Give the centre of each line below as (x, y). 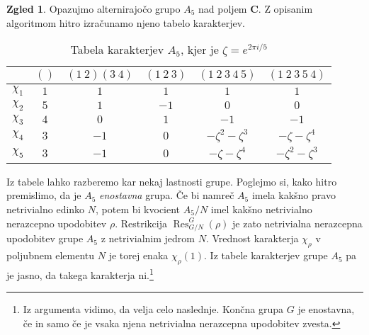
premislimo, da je (44, 195)
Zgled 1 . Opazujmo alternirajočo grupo (93, 8)
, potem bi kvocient (138, 209)
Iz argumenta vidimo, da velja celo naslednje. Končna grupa (153, 309)
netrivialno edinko (46, 209)
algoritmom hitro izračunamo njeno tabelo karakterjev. (126, 22)
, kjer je (199, 50)
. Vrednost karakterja (252, 238)
